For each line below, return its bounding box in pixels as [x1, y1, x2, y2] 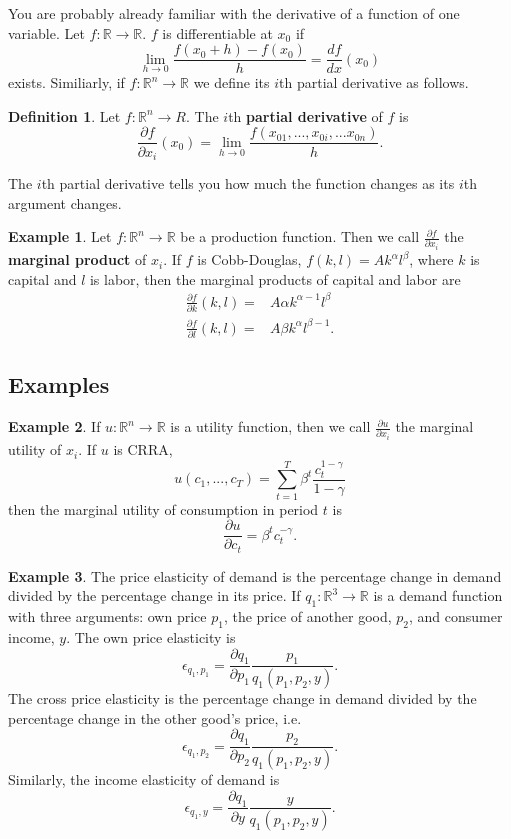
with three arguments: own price [8, 606, 207, 627]
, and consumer [409, 606, 503, 627]
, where [409, 249, 454, 270]
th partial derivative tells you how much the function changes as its [41, 172, 455, 193]
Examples [8, 369, 110, 400]
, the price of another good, [223, 606, 392, 627]
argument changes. [8, 192, 122, 213]
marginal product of [8, 249, 147, 270]
